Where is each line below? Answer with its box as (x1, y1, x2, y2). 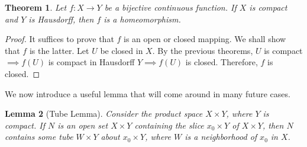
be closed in (100, 44, 143, 56)
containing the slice (134, 119, 204, 131)
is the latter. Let (29, 44, 89, 56)
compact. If (5, 119, 46, 131)
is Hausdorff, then (28, 12, 94, 25)
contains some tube (5, 130, 73, 143)
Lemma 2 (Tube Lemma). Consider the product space (5, 107, 203, 120)
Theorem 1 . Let (5, 1, 67, 13)
